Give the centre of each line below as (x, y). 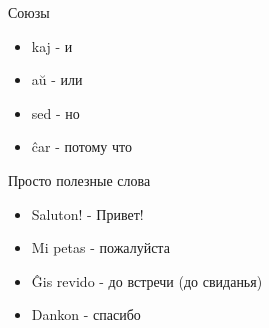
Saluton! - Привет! (87, 213)
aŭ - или (57, 79)
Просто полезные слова (79, 179)
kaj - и (52, 45)
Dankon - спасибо (86, 314)
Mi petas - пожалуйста (100, 247)
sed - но (55, 112)
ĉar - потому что (81, 146)
